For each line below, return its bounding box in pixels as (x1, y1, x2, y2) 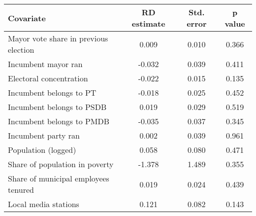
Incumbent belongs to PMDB (8, 115, 110, 127)
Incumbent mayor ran (8, 58, 83, 70)
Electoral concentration (8, 72, 88, 84)
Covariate (8, 12, 46, 24)
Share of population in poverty (8, 158, 114, 170)
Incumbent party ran (8, 130, 80, 141)
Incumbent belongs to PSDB (8, 101, 107, 112)
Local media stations (8, 198, 79, 210)
